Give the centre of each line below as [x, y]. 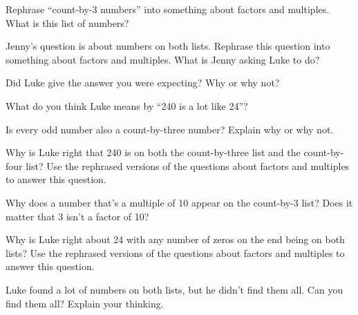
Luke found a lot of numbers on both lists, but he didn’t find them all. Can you [175, 289]
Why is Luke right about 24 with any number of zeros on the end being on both [175, 239]
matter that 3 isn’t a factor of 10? [77, 216]
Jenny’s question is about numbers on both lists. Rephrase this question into [168, 46]
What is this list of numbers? [67, 22]
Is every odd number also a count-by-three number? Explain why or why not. [170, 129]
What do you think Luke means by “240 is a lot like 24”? [127, 105]
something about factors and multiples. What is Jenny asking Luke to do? [163, 59]
